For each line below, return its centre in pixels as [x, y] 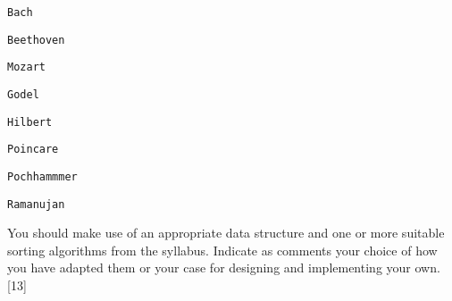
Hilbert [30, 122]
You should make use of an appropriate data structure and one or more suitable [226, 233]
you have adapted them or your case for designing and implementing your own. [224, 268]
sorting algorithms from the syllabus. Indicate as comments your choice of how [222, 250]
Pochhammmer [42, 176]
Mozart [26, 67]
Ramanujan [36, 204]
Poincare [33, 150]
